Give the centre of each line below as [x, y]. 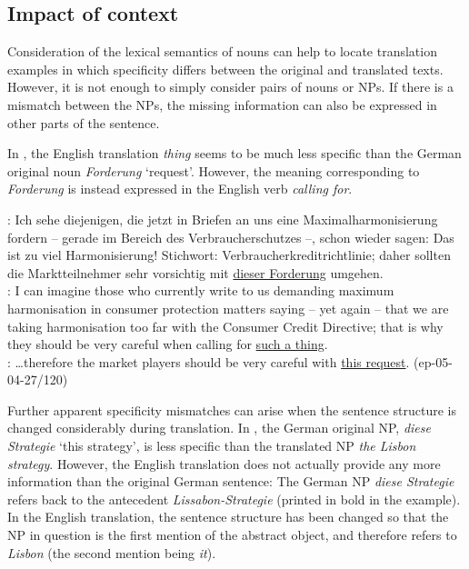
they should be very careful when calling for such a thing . [168, 344]
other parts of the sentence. [84, 122]
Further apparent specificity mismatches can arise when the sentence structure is [232, 409]
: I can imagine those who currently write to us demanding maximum [201, 290]
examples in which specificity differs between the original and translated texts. [225, 69]
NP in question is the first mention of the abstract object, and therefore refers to [232, 535]
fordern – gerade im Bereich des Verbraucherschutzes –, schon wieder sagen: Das [231, 237]
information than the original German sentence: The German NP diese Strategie [231, 481]
